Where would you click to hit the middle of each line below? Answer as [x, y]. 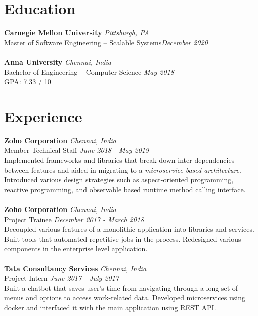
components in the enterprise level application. [76, 248]
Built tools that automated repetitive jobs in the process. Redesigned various [123, 238]
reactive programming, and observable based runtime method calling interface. [125, 189]
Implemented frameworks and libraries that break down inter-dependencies [119, 160]
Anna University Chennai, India [58, 62]
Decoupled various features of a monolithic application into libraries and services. [129, 229]
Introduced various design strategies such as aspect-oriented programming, [119, 180]
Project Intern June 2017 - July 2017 [62, 278]
